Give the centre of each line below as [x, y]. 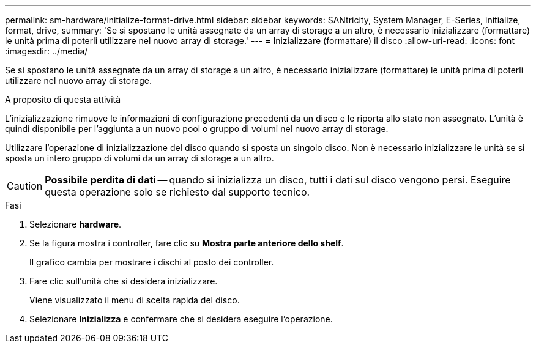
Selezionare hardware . [76, 224]
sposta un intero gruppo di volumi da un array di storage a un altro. [140, 158]
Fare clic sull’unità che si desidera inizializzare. [124, 281]
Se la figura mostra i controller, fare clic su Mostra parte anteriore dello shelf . [187, 243]
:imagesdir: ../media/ [47, 51]
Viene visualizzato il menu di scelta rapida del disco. [135, 300]
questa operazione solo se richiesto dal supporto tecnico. [177, 192]
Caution [25, 186]
